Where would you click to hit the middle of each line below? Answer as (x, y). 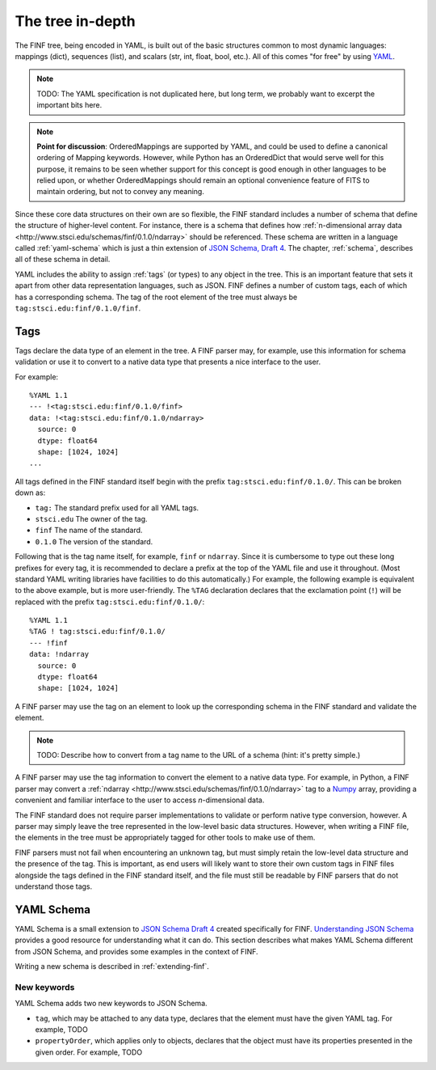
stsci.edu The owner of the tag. (92, 518)
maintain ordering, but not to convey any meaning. (121, 192)
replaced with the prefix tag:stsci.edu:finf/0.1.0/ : (110, 602)
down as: (30, 493)
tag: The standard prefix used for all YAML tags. (117, 508)
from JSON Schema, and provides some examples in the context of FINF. (136, 951)
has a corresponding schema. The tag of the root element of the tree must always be (156, 297)
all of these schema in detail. (63, 260)
